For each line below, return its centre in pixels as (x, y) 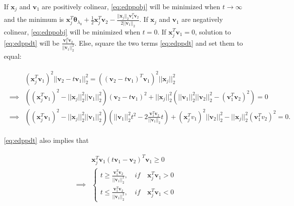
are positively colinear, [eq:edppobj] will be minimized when (131, 6)
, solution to (213, 31)
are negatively (202, 19)
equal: (13, 56)
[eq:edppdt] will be (32, 43)
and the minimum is (34, 19)
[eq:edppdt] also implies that (46, 140)
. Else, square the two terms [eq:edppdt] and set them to (159, 43)
